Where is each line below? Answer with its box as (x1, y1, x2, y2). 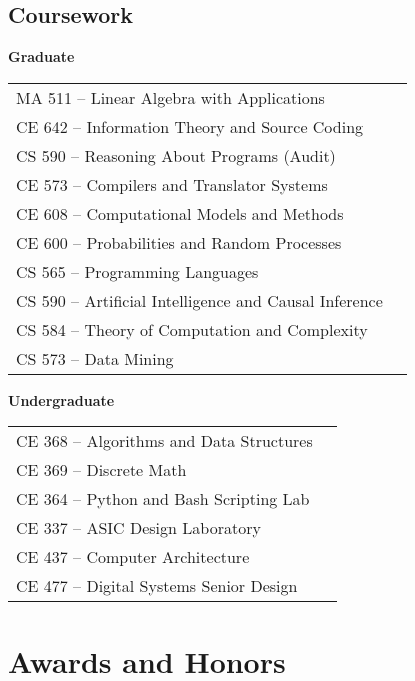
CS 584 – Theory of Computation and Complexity (16, 317, 368, 341)
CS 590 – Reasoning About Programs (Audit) (16, 143, 336, 167)
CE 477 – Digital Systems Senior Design (16, 574, 298, 598)
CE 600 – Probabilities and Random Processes (16, 230, 342, 254)
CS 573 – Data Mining (16, 346, 174, 370)
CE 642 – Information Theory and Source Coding (16, 114, 364, 138)
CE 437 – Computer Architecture (16, 545, 250, 569)
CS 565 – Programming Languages (16, 259, 259, 283)
